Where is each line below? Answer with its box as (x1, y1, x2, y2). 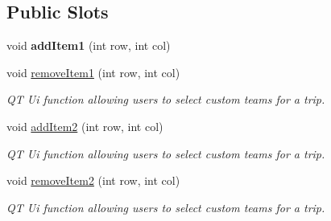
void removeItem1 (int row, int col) (6, 63, 180, 80)
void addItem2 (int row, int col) (6, 117, 163, 134)
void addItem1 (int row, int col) (6, 37, 171, 54)
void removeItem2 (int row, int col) (6, 172, 180, 189)
